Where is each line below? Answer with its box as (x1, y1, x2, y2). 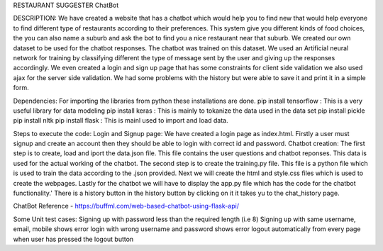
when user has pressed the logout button (13, 235, 134, 243)
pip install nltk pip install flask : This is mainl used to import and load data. (13, 116, 228, 125)
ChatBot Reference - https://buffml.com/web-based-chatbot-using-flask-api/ (13, 202, 239, 211)
